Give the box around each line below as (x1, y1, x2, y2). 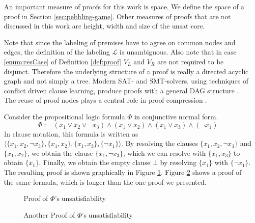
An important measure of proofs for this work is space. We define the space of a (4, 1, 245, 11)
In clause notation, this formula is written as (4, 128, 138, 139)
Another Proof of (24, 209, 75, 220)
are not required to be (157, 56, 224, 66)
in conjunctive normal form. (134, 111, 218, 121)
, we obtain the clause (27, 147, 93, 158)
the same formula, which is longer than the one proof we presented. (4, 176, 207, 187)
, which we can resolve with (123, 147, 206, 158)
